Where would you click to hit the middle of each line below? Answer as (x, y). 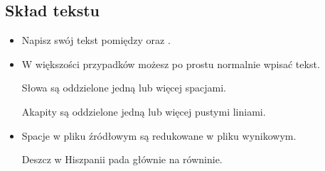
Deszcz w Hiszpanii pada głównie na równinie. (122, 159)
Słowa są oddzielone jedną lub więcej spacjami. (124, 88)
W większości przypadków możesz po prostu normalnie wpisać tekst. (171, 64)
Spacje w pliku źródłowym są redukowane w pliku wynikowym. (159, 135)
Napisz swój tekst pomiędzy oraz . (96, 40)
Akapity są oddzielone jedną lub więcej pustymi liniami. (144, 111)
